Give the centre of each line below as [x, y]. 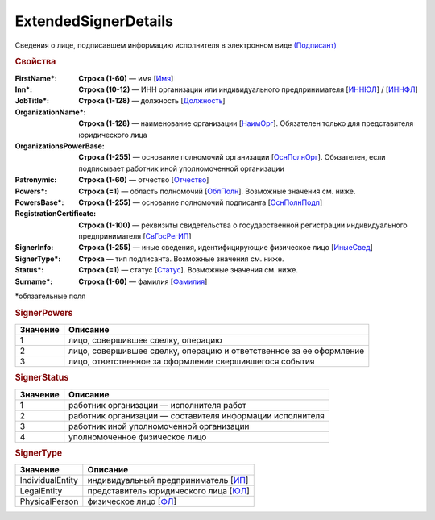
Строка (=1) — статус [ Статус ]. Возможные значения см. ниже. [188, 270]
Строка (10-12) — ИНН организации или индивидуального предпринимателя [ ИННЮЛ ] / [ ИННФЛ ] [248, 89]
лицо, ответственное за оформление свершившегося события [192, 361]
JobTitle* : [32, 101]
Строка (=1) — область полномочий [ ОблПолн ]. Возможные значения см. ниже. [217, 191]
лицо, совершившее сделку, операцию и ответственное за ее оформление [217, 351]
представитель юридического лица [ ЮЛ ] [168, 491]
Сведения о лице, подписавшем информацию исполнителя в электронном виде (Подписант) [176, 45]
